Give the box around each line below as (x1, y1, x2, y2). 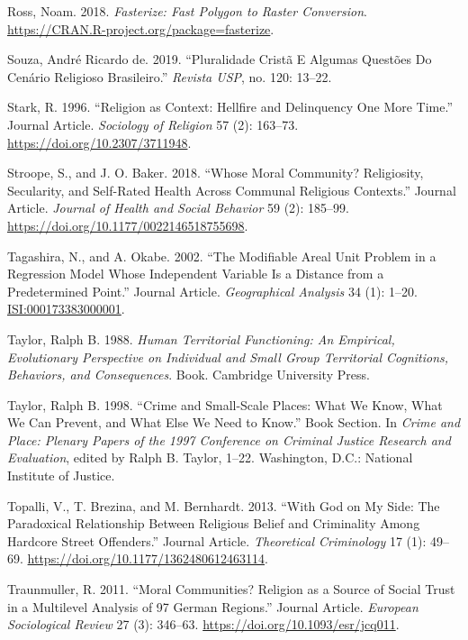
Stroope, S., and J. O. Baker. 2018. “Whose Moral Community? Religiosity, (7, 163, 424, 182)
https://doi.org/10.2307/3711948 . (7, 133, 192, 151)
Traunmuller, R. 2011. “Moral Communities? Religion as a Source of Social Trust (7, 580, 455, 599)
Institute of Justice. (7, 466, 115, 485)
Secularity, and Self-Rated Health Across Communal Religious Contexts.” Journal (7, 180, 456, 199)
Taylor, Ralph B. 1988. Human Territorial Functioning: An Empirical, (7, 329, 395, 348)
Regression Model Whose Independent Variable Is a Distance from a (7, 264, 384, 283)
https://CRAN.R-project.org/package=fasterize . (7, 19, 274, 38)
